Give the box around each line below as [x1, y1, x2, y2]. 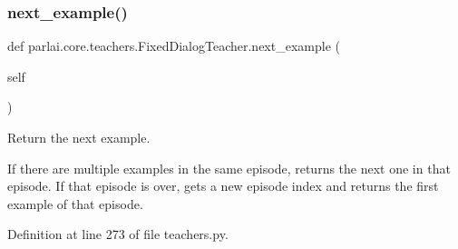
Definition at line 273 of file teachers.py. [7, 224, 229, 244]
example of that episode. [7, 194, 143, 213]
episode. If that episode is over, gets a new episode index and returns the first [7, 176, 439, 195]
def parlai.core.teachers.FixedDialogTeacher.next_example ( [7, 36, 340, 55]
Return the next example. [7, 128, 151, 146]
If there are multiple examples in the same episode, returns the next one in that [7, 158, 451, 177]
